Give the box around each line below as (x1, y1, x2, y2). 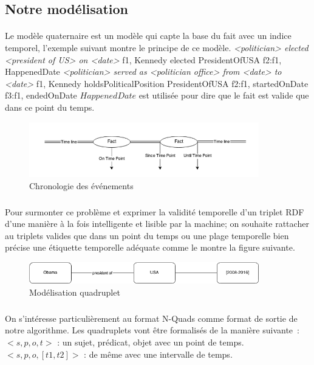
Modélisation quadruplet (29, 285, 120, 298)
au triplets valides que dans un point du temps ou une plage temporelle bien (5, 229, 289, 242)
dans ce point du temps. (5, 100, 95, 113)
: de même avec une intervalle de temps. (84, 347, 233, 360)
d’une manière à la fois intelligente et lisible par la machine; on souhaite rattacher (5, 217, 309, 230)
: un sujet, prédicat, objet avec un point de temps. (57, 336, 244, 349)
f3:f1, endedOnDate (5, 89, 77, 102)
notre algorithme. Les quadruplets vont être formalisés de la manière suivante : (5, 324, 299, 336)
